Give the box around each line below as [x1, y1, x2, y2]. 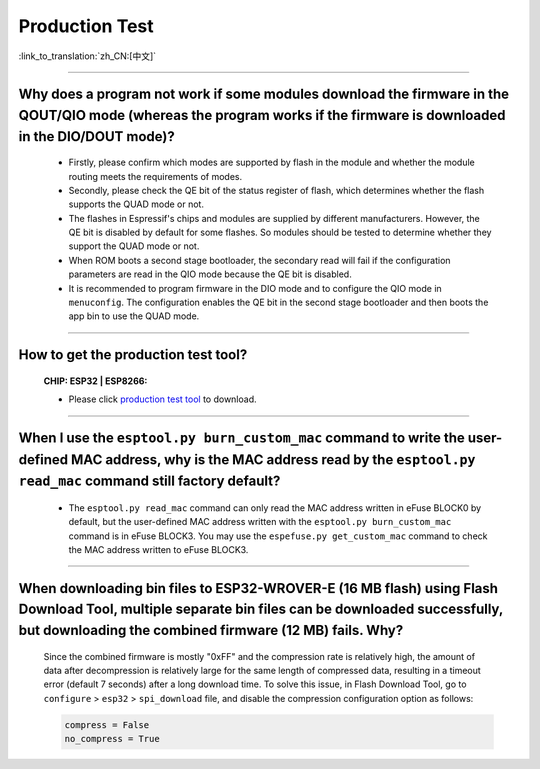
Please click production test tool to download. [68, 393, 257, 405]
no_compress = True [64, 733, 160, 745]
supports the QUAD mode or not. [68, 198, 205, 210]
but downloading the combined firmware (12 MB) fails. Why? [18, 622, 404, 639]
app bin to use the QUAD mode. [68, 310, 200, 322]
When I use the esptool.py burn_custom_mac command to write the [18, 430, 465, 447]
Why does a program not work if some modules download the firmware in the [18, 86, 510, 103]
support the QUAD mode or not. [68, 240, 200, 252]
